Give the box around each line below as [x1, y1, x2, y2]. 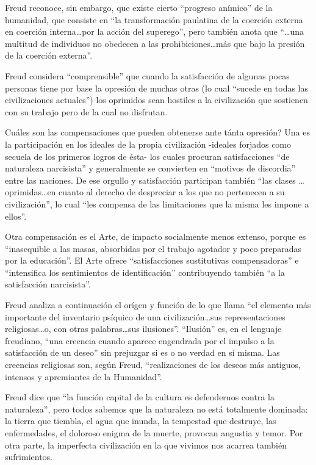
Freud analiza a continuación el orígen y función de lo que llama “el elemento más [5, 298, 311, 311]
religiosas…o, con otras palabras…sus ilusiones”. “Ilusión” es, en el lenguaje [5, 322, 282, 335]
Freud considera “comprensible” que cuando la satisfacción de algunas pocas [5, 69, 290, 82]
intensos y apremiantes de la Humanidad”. [5, 370, 162, 383]
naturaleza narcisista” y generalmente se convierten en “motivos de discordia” [5, 162, 296, 175]
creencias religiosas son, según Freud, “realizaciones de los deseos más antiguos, [5, 358, 301, 371]
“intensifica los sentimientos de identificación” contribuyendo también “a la [5, 265, 285, 278]
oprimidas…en [5, 186, 56, 198]
